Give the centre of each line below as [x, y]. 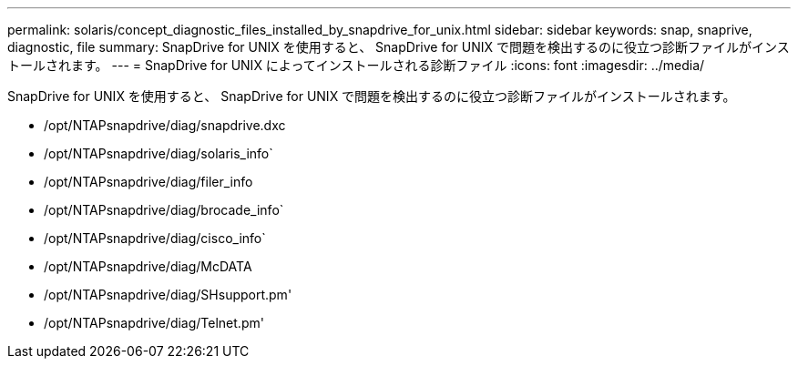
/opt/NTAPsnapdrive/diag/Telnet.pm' [154, 323]
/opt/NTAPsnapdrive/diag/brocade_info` [164, 210]
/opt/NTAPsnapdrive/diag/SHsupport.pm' [168, 295]
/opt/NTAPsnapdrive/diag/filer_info [148, 182]
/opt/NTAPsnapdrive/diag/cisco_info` [155, 238]
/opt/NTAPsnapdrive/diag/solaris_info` [159, 153]
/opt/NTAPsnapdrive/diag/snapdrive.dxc [165, 125]
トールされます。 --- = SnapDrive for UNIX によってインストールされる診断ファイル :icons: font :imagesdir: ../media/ [356, 65]
